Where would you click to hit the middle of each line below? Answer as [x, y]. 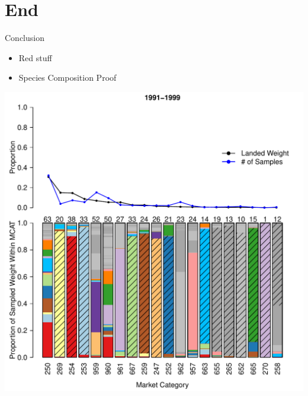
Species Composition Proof [68, 77]
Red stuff [35, 57]
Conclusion [25, 38]
